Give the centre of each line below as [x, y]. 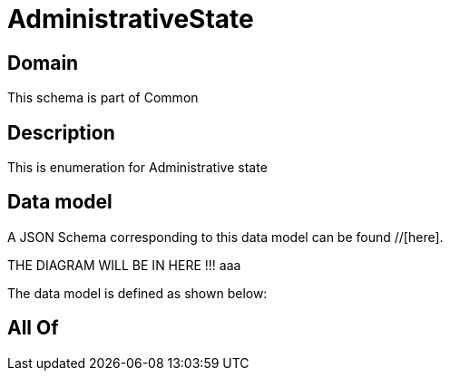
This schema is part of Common [103, 98]
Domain [43, 63]
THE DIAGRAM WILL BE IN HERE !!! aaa [124, 265]
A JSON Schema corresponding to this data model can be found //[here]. [225, 237]
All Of [33, 328]
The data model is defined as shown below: [137, 293]
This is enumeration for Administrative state [137, 168]
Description [61, 132]
